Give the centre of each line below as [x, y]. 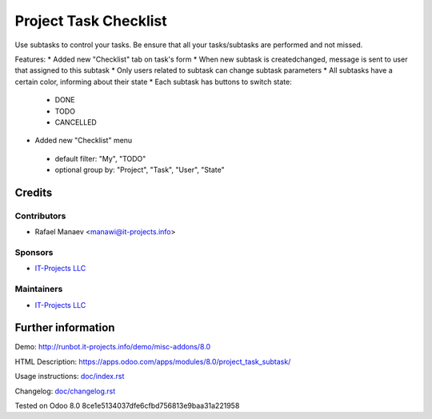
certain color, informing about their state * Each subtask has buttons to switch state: [153, 82]
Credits [34, 192]
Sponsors [34, 252]
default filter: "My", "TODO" [100, 158]
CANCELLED [76, 122]
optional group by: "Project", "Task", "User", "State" [140, 170]
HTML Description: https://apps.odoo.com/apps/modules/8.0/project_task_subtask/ [153, 361]
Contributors [40, 216]
